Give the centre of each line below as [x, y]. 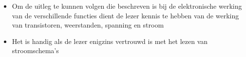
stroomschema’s [35, 50]
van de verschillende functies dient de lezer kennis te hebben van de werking [125, 15]
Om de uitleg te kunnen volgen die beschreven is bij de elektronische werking [127, 6]
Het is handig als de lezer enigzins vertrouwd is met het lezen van [110, 41]
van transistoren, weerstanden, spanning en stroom [88, 25]
